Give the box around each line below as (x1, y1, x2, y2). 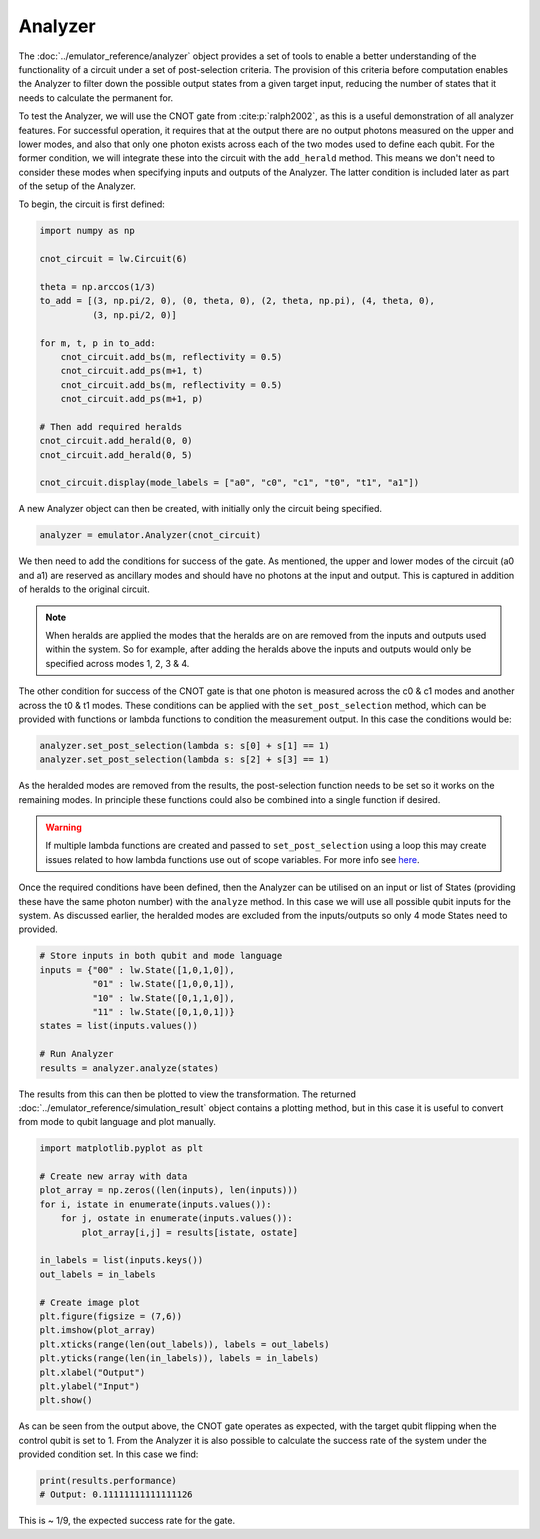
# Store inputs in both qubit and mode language (39, 950, 283, 962)
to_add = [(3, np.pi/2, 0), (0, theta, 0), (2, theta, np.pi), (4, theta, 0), (39, 295, 435, 307)
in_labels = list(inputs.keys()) (39, 1255, 204, 1266)
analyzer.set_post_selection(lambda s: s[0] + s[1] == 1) (39, 740, 330, 751)
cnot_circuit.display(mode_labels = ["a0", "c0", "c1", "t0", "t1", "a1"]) (39, 477, 420, 489)
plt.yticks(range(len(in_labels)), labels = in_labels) (39, 1353, 320, 1364)
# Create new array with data (39, 1171, 188, 1182)
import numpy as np (39, 225, 135, 237)
